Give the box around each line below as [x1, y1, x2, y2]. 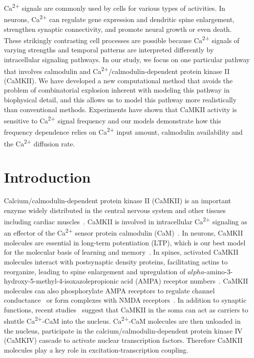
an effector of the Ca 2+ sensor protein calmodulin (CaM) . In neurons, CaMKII [4, 226, 243, 238]
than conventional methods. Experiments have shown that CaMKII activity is [4, 104, 237, 114]
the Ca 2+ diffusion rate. [4, 137, 75, 148]
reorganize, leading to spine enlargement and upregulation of [4, 266, 186, 276]
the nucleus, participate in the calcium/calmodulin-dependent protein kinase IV [4, 325, 243, 335]
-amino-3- [204, 266, 233, 276]
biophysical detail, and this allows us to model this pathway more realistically [4, 94, 237, 104]
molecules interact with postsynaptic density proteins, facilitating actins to [4, 256, 228, 266]
